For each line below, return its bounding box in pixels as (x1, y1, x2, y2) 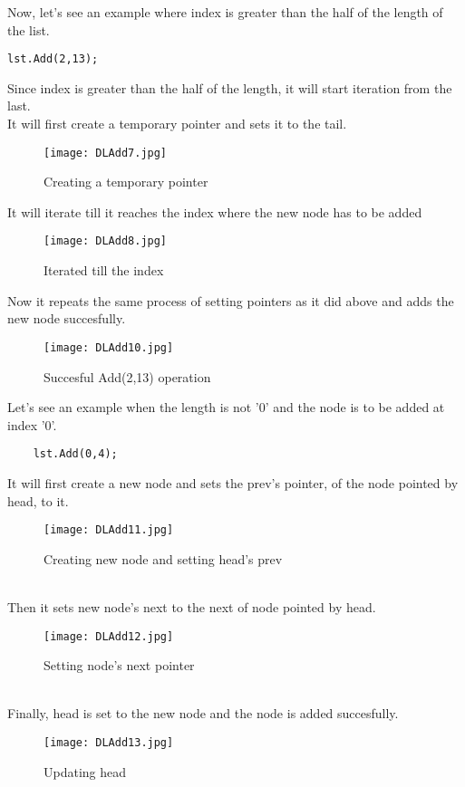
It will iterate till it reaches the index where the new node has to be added (7, 202, 422, 221)
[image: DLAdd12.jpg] (44, 629, 174, 643)
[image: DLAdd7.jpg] (44, 146, 168, 159)
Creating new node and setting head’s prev (44, 549, 283, 568)
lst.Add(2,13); (7, 53, 99, 66)
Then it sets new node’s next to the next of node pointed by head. (7, 598, 376, 617)
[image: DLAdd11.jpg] (44, 523, 174, 537)
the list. (7, 20, 50, 39)
